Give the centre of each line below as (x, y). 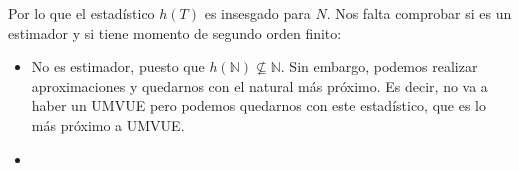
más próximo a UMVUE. (108, 124)
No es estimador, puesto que (118, 66)
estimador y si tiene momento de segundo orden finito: (175, 32)
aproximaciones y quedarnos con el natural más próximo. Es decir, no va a (259, 85)
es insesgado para (257, 13)
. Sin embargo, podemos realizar (379, 66)
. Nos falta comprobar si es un (419, 13)
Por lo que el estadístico (81, 13)
